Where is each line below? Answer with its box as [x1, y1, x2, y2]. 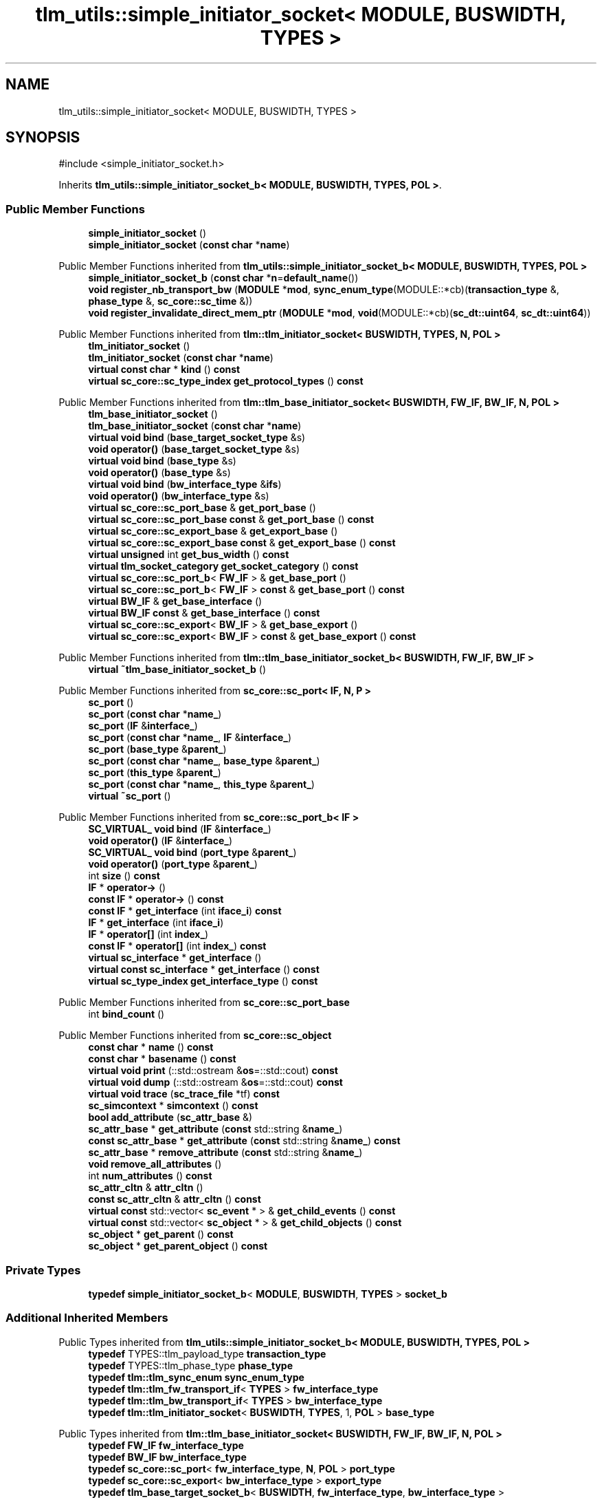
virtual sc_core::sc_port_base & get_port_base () [88, 502, 316, 514]
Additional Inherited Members [5, 1311, 168, 1325]
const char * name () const [88, 1041, 214, 1053]
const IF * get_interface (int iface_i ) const [88, 905, 282, 917]
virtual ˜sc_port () [88, 790, 171, 802]
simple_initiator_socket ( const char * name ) [88, 239, 290, 251]
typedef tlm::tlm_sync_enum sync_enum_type [88, 1371, 304, 1383]
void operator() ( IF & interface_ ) [88, 835, 233, 847]
